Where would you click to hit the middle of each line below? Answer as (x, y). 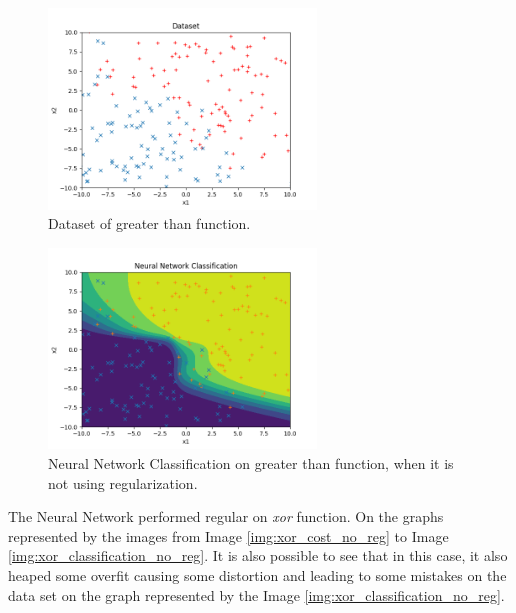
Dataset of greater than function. (149, 223)
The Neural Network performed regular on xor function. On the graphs (226, 516)
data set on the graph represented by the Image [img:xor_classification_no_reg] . (256, 594)
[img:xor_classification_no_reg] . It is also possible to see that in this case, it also (258, 555)
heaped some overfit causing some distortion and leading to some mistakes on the (257, 574)
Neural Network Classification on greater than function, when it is (251, 462)
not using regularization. (123, 482)
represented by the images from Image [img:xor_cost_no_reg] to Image (228, 535)
